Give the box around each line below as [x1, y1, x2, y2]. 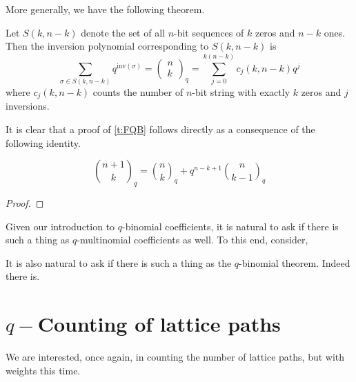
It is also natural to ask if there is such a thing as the [6, 255, 232, 270]
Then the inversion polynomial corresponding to [6, 39, 209, 53]
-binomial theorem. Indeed [239, 255, 350, 270]
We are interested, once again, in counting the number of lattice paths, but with [6, 350, 345, 364]
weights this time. [6, 363, 81, 377]
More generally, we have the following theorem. [6, 2, 205, 16]
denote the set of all [81, 25, 165, 39]
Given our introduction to [6, 219, 115, 233]
